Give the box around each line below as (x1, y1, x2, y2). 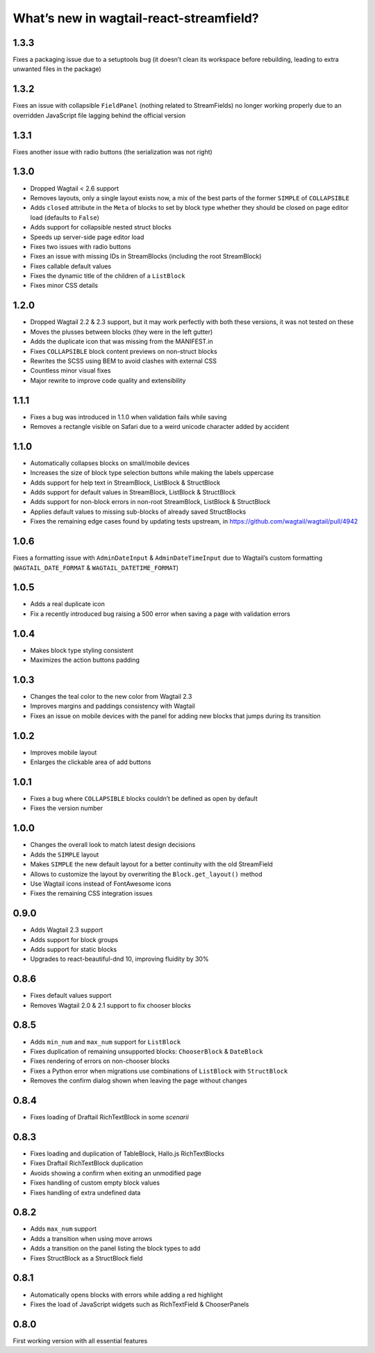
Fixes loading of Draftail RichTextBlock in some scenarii (30, 1113, 189, 1121)
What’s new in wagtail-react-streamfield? (12, 10, 260, 26)
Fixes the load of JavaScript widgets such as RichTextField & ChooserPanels (30, 1300, 249, 1309)
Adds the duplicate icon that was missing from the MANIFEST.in (30, 337, 213, 346)
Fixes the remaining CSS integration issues (30, 889, 153, 898)
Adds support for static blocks (30, 945, 117, 953)
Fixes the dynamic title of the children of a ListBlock (30, 272, 185, 280)
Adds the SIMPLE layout (30, 850, 99, 859)
